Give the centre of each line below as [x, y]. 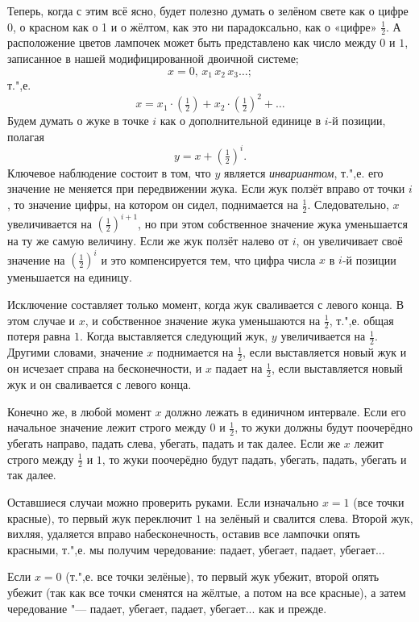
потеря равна [39, 336]
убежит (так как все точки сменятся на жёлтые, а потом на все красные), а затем [207, 592]
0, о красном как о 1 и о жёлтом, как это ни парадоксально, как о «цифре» [192, 26]
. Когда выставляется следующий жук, [174, 336]
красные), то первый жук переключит [100, 518]
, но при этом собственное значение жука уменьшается [273, 223]
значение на [36, 259]
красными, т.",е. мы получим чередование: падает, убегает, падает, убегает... [196, 549]
